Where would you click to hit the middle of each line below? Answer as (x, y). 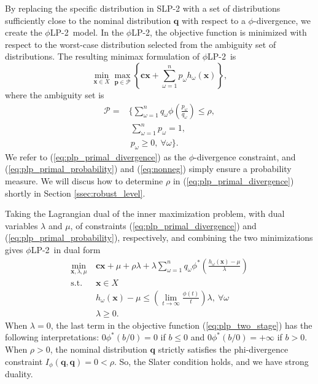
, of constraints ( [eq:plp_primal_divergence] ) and (163, 225)
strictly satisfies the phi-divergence (223, 349)
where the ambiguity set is (55, 94)
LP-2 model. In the (87, 32)
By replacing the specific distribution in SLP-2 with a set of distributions (143, 8)
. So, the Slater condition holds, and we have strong (211, 361)
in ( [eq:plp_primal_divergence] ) (233, 180)
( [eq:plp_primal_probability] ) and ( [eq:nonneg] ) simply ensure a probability (148, 169)
